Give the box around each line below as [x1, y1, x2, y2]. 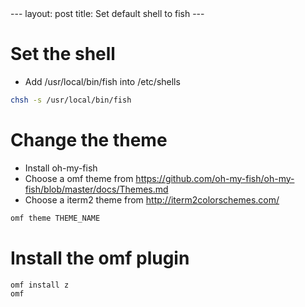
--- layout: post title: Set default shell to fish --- [10, 8, 205, 19]
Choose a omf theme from [24, 172, 134, 184]
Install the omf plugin [10, 247, 190, 269]
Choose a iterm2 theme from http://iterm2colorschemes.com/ [24, 193, 280, 206]
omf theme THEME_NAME [10, 213, 101, 223]
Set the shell [10, 43, 116, 66]
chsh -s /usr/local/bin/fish [10, 95, 132, 105]
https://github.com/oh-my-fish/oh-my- [135, 172, 295, 184]
